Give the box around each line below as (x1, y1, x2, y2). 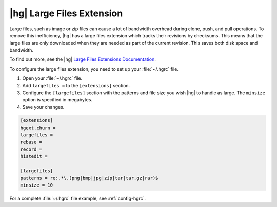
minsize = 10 (20, 182, 53, 188)
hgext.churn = (20, 125, 56, 131)
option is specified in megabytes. (22, 97, 92, 103)
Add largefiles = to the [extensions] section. (22, 82, 130, 89)
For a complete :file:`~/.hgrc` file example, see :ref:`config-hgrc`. (9, 195, 146, 201)
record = (20, 147, 43, 152)
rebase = (20, 139, 43, 145)
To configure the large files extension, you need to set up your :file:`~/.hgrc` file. (9, 66, 179, 72)
